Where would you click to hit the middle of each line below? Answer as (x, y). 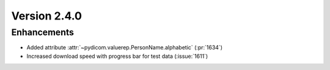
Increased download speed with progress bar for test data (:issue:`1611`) (117, 56)
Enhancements (43, 32)
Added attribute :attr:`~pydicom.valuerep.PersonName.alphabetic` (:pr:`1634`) (125, 47)
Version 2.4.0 (47, 16)
